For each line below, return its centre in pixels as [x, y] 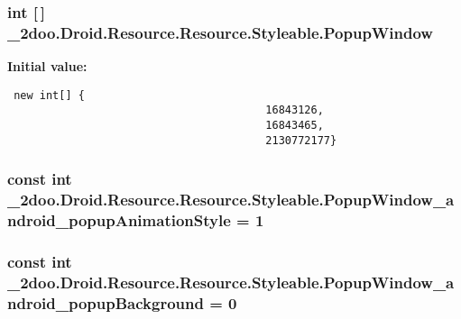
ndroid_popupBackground [106, 302]
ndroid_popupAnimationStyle [119, 220]
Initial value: [47, 66]
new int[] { [49, 95]
